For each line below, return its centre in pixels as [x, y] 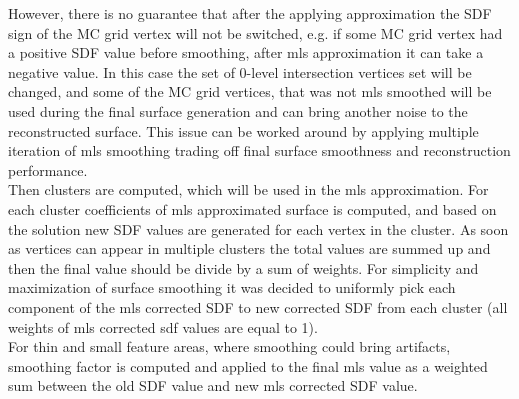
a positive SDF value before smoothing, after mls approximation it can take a [246, 52]
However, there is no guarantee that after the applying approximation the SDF [250, 13]
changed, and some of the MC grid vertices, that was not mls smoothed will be [250, 91]
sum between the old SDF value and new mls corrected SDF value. [213, 385]
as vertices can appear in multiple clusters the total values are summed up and [249, 248]
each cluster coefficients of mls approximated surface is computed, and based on [252, 208]
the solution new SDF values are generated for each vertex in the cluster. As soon [258, 228]
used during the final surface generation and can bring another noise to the [238, 110]
